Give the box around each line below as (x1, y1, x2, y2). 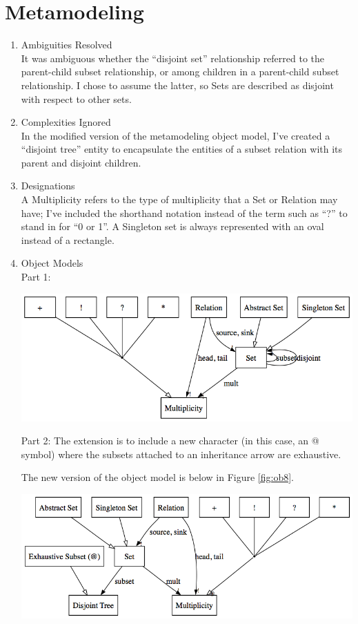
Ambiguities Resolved (21, 37, 112, 52)
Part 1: (21, 270, 51, 284)
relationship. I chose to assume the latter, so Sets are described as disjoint (21, 77, 334, 92)
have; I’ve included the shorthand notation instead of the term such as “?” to (21, 205, 348, 220)
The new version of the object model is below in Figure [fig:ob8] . (21, 470, 294, 484)
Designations (21, 178, 75, 193)
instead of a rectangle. (21, 232, 115, 247)
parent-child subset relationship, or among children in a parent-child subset (21, 64, 339, 79)
